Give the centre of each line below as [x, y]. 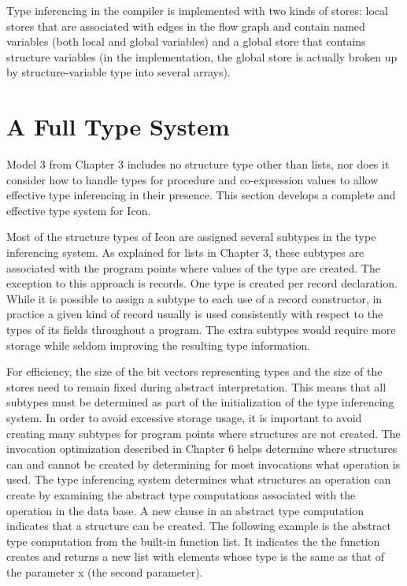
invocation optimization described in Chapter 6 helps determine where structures [202, 449]
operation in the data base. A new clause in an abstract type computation [185, 510]
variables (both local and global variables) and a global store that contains [186, 41]
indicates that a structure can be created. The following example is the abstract [199, 526]
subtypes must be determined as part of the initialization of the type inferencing [200, 402]
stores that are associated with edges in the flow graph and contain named [186, 26]
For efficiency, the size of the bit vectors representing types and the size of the [194, 371]
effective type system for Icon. [79, 210]
